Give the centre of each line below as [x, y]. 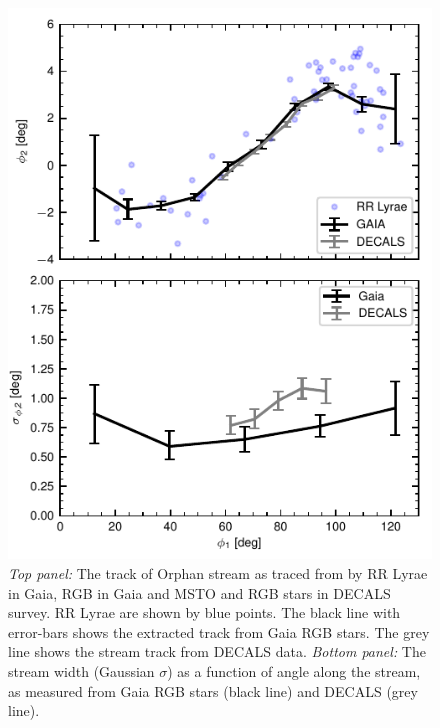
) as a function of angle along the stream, [294, 670]
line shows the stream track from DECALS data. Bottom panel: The [217, 651]
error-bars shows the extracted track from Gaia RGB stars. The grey [219, 631]
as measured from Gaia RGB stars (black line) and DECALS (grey [213, 690]
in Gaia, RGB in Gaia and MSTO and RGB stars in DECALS [199, 592]
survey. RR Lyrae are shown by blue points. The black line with [204, 612]
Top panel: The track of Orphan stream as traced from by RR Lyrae [218, 572]
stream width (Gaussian [81, 670]
